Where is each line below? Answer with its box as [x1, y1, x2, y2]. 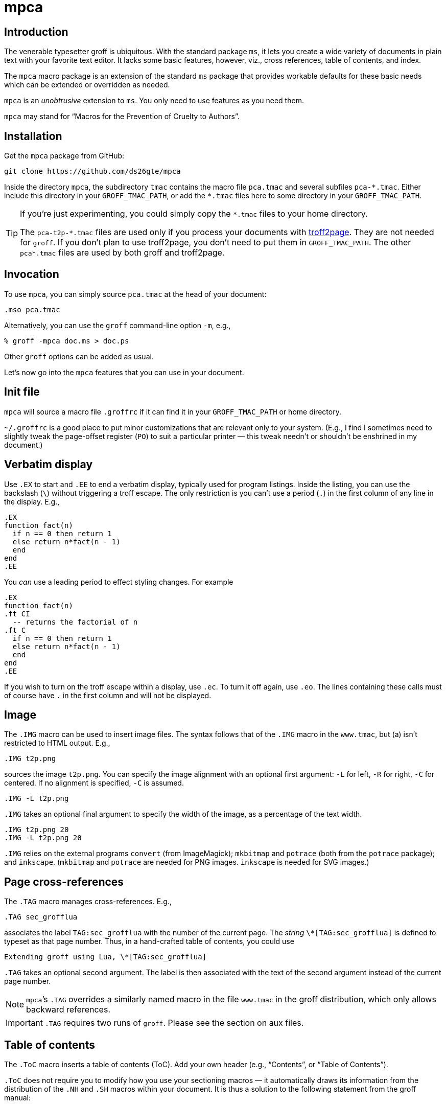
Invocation [4, 268, 59, 281]
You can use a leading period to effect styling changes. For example [4, 577, 233, 586]
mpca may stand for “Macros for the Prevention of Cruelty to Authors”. [4, 112, 240, 121]
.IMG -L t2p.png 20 [4, 834, 82, 842]
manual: [4, 1093, 31, 1102]
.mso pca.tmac [4, 305, 60, 314]
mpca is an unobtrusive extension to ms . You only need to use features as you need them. [4, 96, 304, 105]
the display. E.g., [4, 497, 60, 506]
